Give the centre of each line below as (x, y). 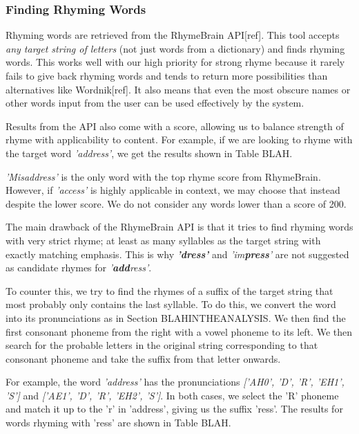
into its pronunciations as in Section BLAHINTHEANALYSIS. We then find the (176, 317)
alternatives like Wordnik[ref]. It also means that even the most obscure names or (178, 89)
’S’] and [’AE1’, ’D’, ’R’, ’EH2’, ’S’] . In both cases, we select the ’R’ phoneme (172, 395)
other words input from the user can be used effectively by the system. (155, 103)
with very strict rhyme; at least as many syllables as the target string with (163, 240)
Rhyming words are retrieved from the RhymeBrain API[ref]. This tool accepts (173, 35)
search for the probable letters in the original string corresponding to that (162, 345)
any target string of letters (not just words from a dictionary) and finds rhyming (175, 48)
